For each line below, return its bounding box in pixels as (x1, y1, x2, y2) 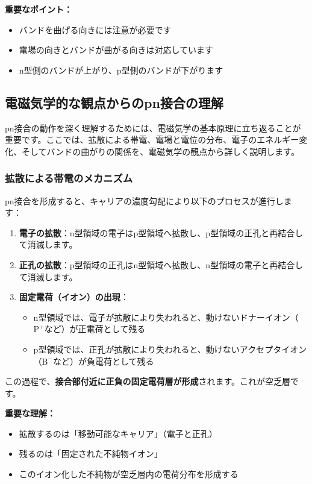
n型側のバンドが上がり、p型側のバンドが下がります (19, 63, 223, 76)
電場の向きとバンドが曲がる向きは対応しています (19, 43, 214, 56)
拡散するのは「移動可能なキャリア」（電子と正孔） (19, 427, 217, 439)
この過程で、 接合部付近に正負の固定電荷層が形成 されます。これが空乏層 (5, 375, 291, 388)
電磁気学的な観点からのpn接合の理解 (5, 93, 223, 112)
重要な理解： (5, 407, 55, 420)
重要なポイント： (5, 3, 72, 15)
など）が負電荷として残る (52, 354, 154, 367)
